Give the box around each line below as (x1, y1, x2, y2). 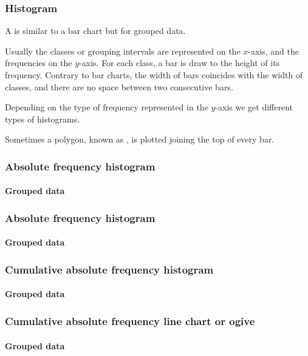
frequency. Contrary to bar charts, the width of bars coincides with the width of (5, 69, 303, 81)
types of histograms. (5, 112, 80, 125)
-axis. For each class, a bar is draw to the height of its (79, 56, 280, 69)
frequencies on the (5, 56, 72, 69)
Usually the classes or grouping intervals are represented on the (5, 44, 241, 57)
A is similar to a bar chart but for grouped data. (5, 24, 186, 37)
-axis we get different (215, 101, 293, 113)
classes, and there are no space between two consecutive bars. (5, 80, 233, 93)
